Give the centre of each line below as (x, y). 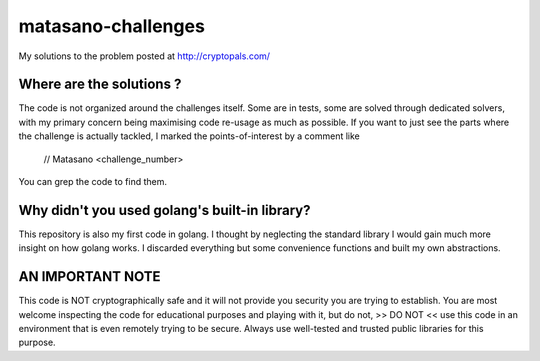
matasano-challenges (111, 26)
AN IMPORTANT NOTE (89, 276)
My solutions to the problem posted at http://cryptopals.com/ (144, 56)
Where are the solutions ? (100, 84)
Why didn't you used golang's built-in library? (164, 210)
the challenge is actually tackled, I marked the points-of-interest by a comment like (189, 136)
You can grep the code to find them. (93, 182)
